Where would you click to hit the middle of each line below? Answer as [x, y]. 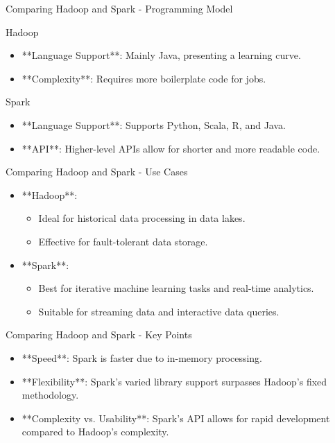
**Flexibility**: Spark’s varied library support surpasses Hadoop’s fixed [174, 381]
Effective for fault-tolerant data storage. [123, 241]
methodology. [50, 395]
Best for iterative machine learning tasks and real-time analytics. [176, 288]
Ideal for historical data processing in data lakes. [142, 218]
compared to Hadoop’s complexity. [95, 432]
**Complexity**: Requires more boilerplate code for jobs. [144, 78]
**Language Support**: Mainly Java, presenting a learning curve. [161, 55]
